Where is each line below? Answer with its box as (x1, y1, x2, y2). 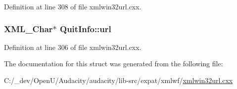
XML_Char (4, 22, 53, 35)
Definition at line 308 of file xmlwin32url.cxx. (4, 1, 142, 11)
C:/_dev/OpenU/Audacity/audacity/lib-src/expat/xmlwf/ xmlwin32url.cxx (4, 75, 233, 85)
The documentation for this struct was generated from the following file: (4, 58, 223, 69)
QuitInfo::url (60, 22, 111, 35)
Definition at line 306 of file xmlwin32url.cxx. (4, 42, 142, 52)
